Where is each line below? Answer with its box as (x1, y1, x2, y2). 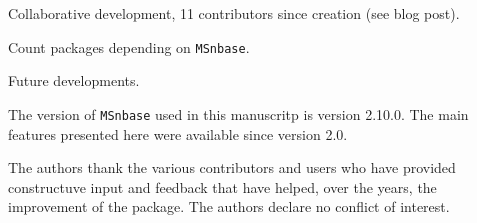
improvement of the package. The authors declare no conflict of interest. (8, 196, 450, 217)
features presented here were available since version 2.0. (8, 123, 348, 144)
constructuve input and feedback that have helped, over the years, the (8, 176, 437, 197)
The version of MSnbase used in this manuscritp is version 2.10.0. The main (8, 103, 469, 124)
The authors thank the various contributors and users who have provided (8, 157, 456, 178)
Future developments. (8, 70, 140, 91)
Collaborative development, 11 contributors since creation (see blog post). (8, 3, 460, 23)
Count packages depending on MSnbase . (8, 36, 250, 57)
